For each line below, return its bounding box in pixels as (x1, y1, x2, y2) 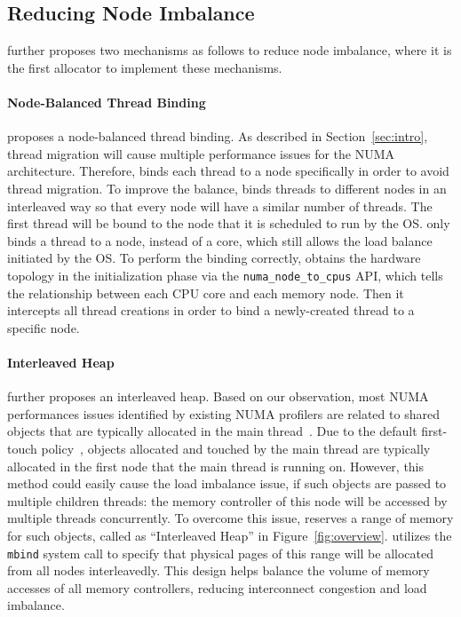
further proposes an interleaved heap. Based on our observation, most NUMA (7, 387, 429, 406)
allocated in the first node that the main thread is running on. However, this (7, 456, 425, 475)
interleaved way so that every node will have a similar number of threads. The (7, 196, 433, 215)
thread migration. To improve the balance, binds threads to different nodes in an (7, 178, 447, 197)
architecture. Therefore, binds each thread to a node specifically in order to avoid (7, 162, 449, 180)
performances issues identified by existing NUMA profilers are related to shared (7, 404, 440, 423)
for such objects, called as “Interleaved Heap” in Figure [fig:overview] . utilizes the (7, 526, 452, 544)
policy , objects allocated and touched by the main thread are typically (41, 439, 431, 457)
